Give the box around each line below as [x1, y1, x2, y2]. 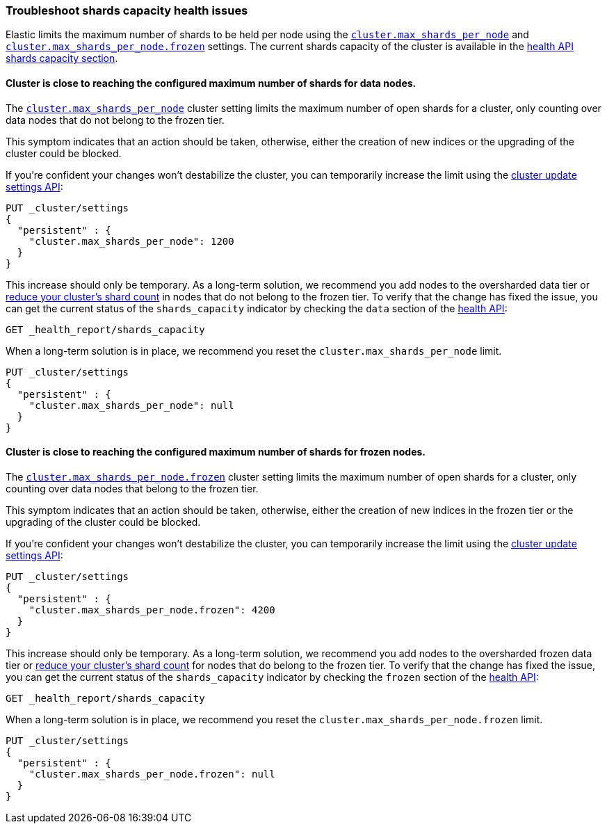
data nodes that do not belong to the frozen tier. [6, 113, 225, 126]
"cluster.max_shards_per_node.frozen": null [29, 768, 275, 780]
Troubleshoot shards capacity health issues [6, 3, 248, 17]
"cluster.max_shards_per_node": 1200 [29, 235, 234, 247]
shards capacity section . [6, 52, 118, 65]
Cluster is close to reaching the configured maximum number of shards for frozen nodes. [6, 446, 426, 458]
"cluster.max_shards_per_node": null [29, 399, 234, 411]
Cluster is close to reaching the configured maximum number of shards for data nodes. [6, 77, 416, 89]
